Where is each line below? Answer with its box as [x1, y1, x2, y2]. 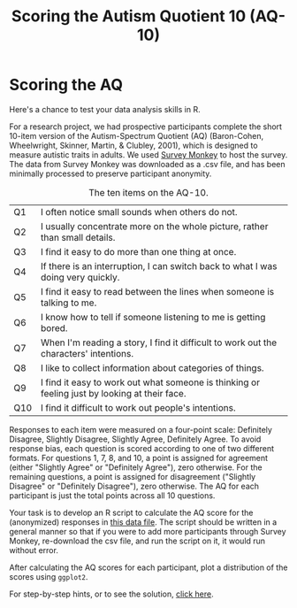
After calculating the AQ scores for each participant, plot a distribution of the [9, 562, 288, 573]
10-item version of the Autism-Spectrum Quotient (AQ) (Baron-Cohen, [9, 130, 264, 141]
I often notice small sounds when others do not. [40, 205, 238, 218]
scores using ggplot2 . [9, 571, 88, 581]
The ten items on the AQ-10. [88, 186, 209, 198]
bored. [40, 321, 68, 334]
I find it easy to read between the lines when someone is [40, 285, 275, 297]
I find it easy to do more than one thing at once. [40, 245, 237, 258]
